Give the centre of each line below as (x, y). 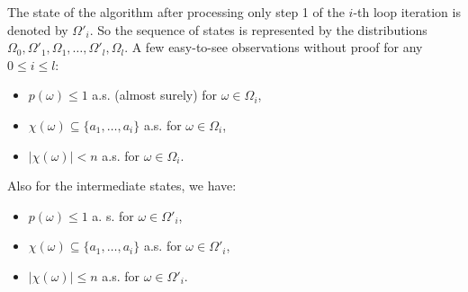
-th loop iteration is (407, 12)
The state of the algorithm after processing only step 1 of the (176, 12)
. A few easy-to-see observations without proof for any (274, 47)
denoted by (38, 29)
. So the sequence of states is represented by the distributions (258, 29)
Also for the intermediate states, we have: (122, 186)
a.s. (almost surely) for (155, 95)
